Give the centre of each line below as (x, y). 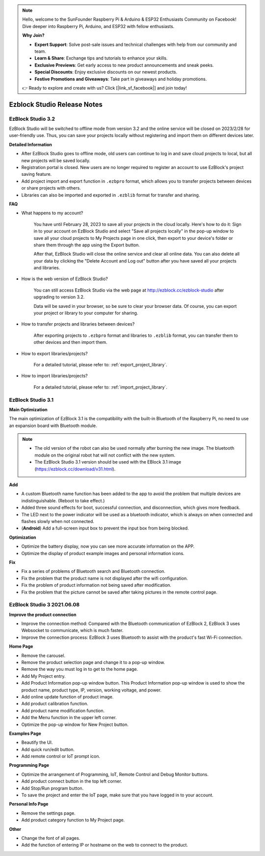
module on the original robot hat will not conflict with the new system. (105, 455)
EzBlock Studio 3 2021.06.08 (44, 605)
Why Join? (33, 35)
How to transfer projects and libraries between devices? (78, 324)
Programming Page (29, 765)
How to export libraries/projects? (54, 353)
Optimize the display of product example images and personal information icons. (103, 553)
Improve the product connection (43, 614)
